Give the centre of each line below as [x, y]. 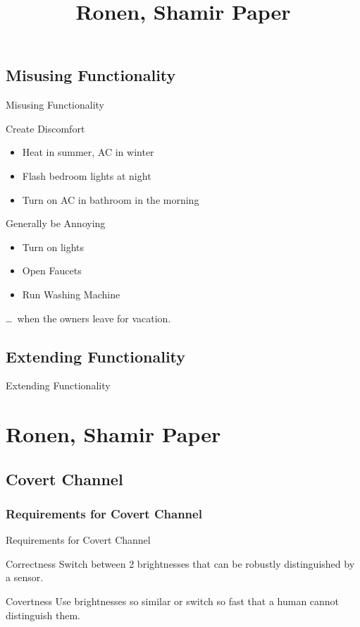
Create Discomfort [45, 128]
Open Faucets [52, 270]
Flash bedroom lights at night [87, 175]
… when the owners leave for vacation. [88, 318]
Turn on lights [53, 246]
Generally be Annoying [56, 223]
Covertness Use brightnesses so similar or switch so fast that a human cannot [173, 601]
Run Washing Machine [71, 294]
